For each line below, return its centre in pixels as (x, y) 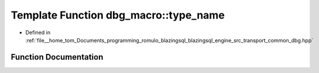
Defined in (38, 32)
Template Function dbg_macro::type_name (118, 15)
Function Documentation (57, 57)
